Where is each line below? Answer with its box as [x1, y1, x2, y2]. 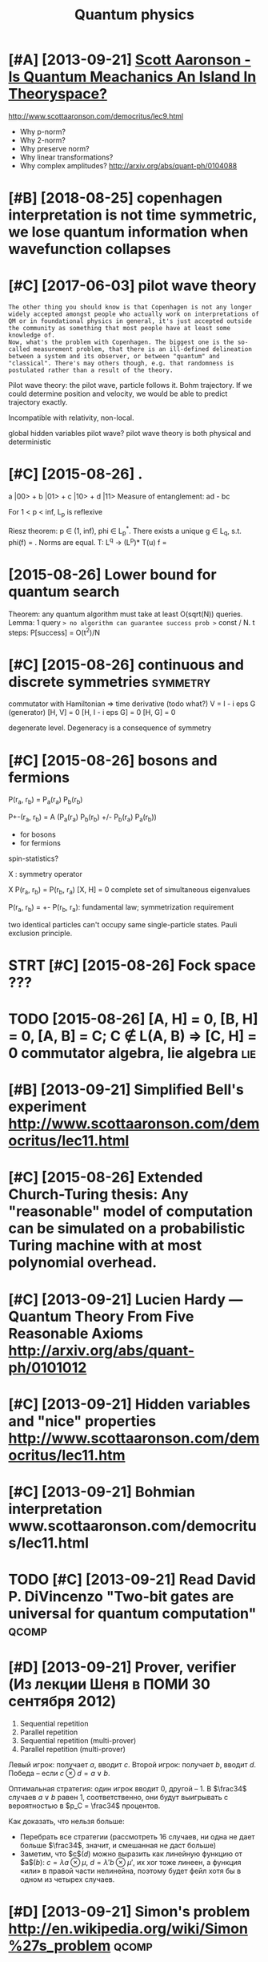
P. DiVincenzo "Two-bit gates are [8, 1588, 234, 1606]
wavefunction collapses [8, 240, 171, 258]
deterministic [8, 437, 52, 446]
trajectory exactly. [8, 398, 68, 407]
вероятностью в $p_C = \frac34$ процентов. [8, 1801, 161, 1811]
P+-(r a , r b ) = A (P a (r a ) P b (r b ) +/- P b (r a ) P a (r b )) [8, 812, 158, 823]
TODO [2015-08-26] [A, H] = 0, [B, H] [8, 1010, 258, 1027]
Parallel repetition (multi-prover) [19, 1745, 126, 1754]
